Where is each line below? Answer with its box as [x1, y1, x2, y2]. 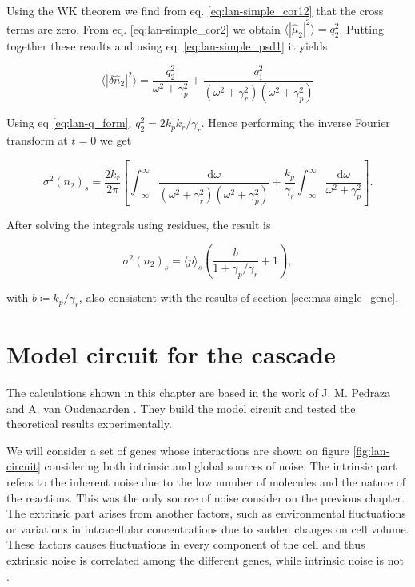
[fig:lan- [353, 442, 390, 458]
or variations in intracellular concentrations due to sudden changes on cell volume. [6, 520, 409, 537]
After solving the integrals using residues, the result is [6, 216, 271, 232]
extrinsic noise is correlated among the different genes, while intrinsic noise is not [6, 552, 404, 568]
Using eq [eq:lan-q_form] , [6, 114, 132, 131]
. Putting [339, 20, 384, 37]
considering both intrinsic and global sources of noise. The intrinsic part [44, 458, 397, 474]
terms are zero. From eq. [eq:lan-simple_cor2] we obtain [6, 20, 281, 37]
